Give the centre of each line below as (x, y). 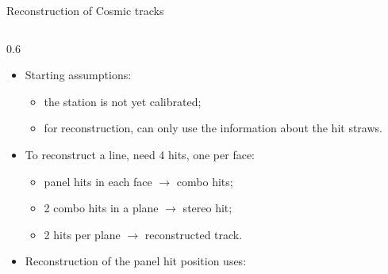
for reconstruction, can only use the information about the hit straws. (213, 128)
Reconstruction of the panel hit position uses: (136, 261)
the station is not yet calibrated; (123, 101)
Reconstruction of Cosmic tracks (85, 10)
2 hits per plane (82, 234)
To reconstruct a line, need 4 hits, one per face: (140, 154)
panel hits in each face (98, 181)
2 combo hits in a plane (101, 208)
